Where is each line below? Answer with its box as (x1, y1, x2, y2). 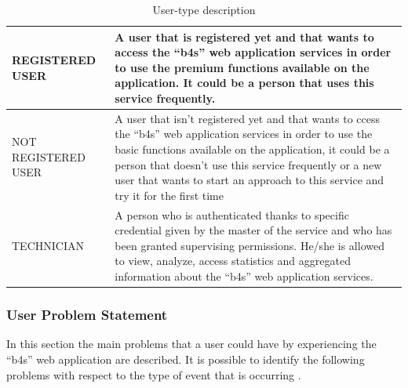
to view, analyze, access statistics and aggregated (115, 252, 351, 269)
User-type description (152, 2, 256, 17)
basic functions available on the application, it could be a (115, 141, 390, 157)
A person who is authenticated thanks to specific (115, 206, 349, 223)
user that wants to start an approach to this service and (115, 172, 384, 188)
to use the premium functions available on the (115, 59, 370, 75)
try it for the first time (115, 187, 224, 203)
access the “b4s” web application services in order (115, 44, 392, 60)
